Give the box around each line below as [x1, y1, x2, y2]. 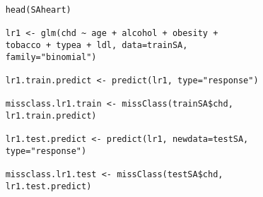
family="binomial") [5, 52, 97, 62]
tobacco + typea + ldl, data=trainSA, [5, 40, 188, 50]
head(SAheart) [5, 5, 71, 15]
